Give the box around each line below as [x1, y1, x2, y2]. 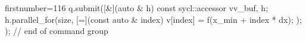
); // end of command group [5, 25, 108, 37]
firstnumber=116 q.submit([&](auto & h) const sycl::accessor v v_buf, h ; [5, 2, 268, 13]
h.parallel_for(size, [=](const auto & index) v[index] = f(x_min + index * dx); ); [5, 13, 302, 25]
